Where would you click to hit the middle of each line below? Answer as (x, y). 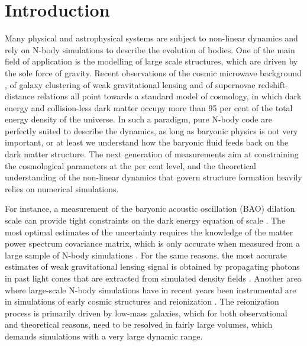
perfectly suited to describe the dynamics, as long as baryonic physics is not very (151, 130)
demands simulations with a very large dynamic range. (104, 336)
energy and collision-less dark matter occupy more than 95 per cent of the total (149, 107)
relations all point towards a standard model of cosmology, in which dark (169, 96)
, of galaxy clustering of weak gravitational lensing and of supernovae (130, 84)
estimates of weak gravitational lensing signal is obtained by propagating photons (152, 266)
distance (20, 96)
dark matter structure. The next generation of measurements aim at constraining (152, 154)
